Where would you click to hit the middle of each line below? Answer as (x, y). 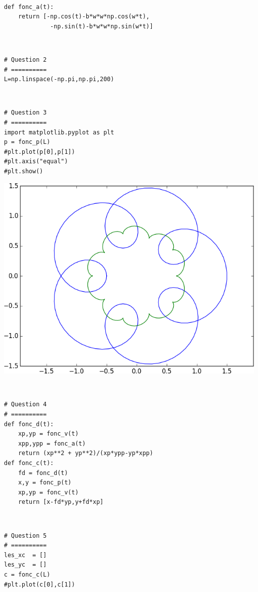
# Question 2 (25, 59)
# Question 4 (25, 405)
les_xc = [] (25, 555)
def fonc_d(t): (29, 424)
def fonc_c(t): (29, 463)
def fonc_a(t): (29, 7)
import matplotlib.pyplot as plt (59, 132)
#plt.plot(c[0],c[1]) (40, 584)
